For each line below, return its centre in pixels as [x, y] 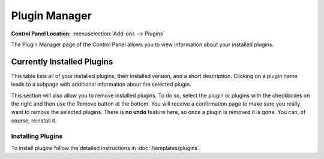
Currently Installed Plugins [62, 61]
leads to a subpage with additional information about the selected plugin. [101, 85]
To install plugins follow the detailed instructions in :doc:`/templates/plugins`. [106, 148]
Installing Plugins [37, 136]
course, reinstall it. [34, 121]
